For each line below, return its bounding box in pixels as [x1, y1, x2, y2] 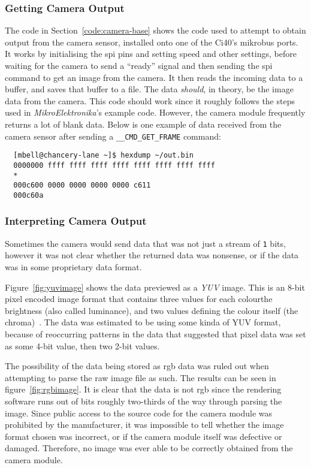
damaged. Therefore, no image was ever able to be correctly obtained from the [5, 442, 293, 454]
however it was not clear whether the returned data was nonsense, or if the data [5, 249, 299, 261]
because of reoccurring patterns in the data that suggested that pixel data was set [5, 327, 306, 340]
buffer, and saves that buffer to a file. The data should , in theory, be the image [5, 83, 294, 95]
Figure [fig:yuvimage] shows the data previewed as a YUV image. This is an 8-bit [5, 280, 305, 293]
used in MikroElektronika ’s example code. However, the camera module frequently [5, 106, 306, 119]
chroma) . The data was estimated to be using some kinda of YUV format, [5, 316, 281, 328]
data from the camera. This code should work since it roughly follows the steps [5, 94, 295, 107]
